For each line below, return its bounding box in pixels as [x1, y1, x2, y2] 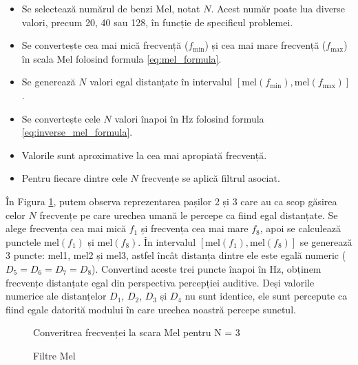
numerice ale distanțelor [6, 289, 107, 303]
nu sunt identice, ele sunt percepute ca [185, 289, 348, 303]
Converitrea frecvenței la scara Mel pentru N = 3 [33, 325, 240, 340]
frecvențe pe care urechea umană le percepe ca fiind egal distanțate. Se [39, 207, 338, 222]
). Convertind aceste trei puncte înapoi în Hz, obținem [92, 261, 322, 275]
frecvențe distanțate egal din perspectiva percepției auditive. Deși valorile [6, 275, 315, 289]
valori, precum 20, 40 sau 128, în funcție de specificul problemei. [21, 14, 293, 29]
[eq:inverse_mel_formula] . [21, 125, 133, 139]
